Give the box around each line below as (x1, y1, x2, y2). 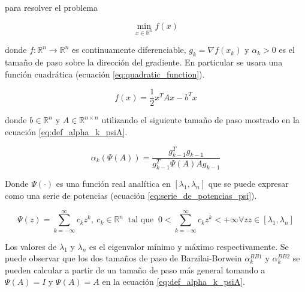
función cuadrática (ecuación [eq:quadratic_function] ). (5, 67, 205, 80)
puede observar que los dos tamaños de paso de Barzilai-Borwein (5, 252, 242, 264)
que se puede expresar (208, 177, 289, 190)
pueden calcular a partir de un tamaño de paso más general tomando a (5, 263, 265, 276)
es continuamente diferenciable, (71, 43, 186, 56)
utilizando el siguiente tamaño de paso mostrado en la (101, 114, 300, 126)
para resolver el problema (5, 1, 98, 13)
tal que (128, 216, 154, 225)
